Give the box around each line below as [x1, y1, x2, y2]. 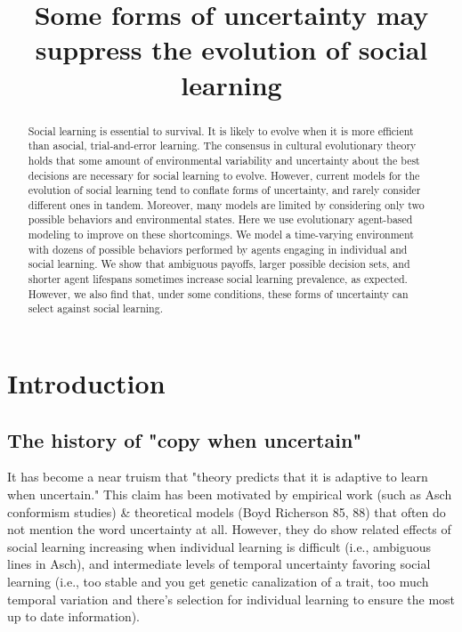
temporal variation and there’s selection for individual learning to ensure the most [7, 589, 456, 608]
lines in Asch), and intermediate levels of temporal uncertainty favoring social [7, 555, 431, 573]
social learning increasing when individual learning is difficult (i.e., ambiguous [7, 537, 432, 555]
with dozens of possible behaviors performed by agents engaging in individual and [28, 241, 408, 256]
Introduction [7, 365, 166, 401]
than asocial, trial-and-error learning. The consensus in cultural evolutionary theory [28, 138, 417, 153]
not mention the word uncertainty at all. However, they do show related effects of [7, 520, 451, 539]
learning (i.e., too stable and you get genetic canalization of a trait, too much [7, 572, 429, 591]
